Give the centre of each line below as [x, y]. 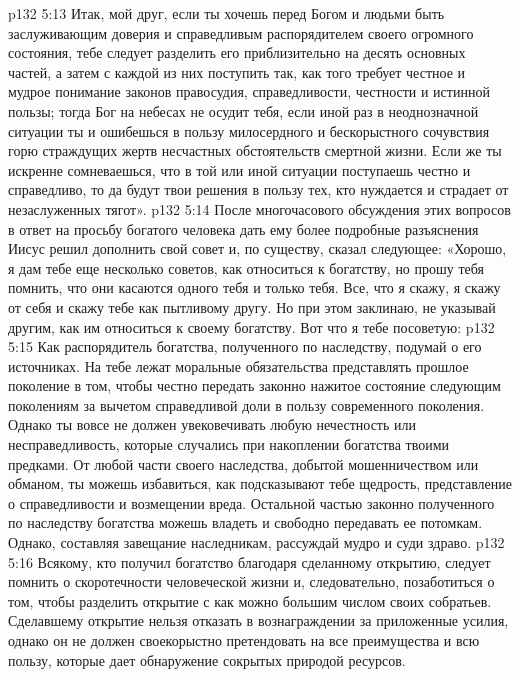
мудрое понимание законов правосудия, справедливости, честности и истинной [249, 91]
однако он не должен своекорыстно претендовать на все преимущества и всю [244, 640]
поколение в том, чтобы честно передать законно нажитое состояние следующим [254, 385]
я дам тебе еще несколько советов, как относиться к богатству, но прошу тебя [246, 267]
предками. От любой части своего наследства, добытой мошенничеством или [243, 463]
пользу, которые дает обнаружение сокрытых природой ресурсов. [207, 659]
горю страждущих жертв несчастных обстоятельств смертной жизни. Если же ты [255, 150]
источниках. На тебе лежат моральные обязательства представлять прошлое [238, 365]
